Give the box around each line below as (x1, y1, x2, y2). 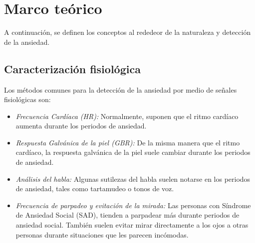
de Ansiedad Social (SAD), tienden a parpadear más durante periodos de (15, 210, 240, 220)
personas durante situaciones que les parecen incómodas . (15, 229, 189, 240)
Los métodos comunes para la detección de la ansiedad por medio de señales (4, 84, 237, 95)
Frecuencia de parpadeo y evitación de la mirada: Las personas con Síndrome (15, 200, 251, 210)
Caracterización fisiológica (4, 61, 141, 76)
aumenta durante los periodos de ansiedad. (15, 121, 147, 131)
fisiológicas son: (4, 94, 51, 105)
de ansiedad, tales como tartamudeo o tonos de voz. (15, 183, 174, 194)
